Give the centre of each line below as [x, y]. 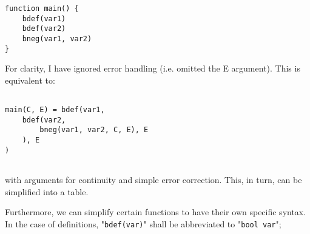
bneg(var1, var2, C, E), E [94, 130]
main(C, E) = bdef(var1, [55, 110]
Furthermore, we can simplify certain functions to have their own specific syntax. [156, 212]
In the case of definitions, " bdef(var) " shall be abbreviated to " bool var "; [143, 223]
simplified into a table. [47, 191]
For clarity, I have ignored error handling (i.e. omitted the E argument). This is [153, 68]
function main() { [42, 8]
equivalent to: [30, 80]
